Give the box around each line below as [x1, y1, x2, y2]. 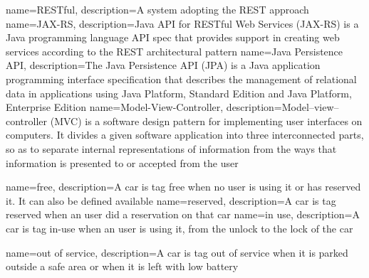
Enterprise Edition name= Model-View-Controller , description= [6, 100, 282, 114]
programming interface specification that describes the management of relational [6, 71, 357, 86]
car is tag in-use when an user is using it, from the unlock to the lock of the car [6, 220, 353, 235]
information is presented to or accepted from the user [6, 155, 239, 170]
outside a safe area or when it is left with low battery [6, 259, 239, 274]
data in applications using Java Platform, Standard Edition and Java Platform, [6, 85, 352, 100]
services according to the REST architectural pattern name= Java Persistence [6, 43, 343, 58]
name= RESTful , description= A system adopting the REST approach [6, 2, 309, 16]
